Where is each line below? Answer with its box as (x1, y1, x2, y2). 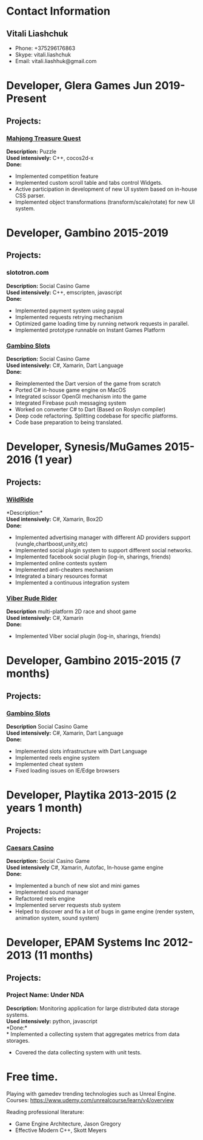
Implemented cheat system (15, 761, 84, 768)
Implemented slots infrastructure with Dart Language (15, 747, 147, 755)
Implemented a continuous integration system (15, 579, 130, 586)
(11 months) (34, 949, 93, 963)
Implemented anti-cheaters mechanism (15, 566, 113, 573)
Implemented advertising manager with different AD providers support (15, 534, 191, 541)
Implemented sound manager (15, 888, 89, 896)
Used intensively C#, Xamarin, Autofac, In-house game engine (6, 864, 164, 871)
